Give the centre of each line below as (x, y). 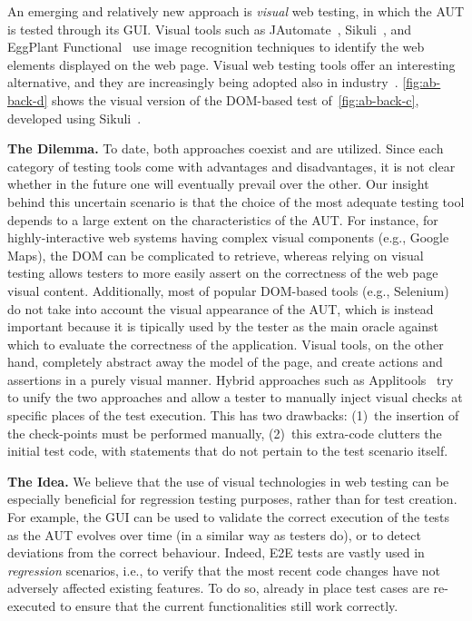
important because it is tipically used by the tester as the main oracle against (223, 326)
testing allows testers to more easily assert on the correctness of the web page (223, 273)
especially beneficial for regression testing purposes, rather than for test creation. (232, 499)
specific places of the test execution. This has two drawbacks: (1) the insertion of (233, 415)
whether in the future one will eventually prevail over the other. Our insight (218, 184)
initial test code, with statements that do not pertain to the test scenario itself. (228, 451)
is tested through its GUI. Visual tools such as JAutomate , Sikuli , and (210, 29)
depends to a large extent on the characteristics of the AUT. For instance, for (223, 219)
